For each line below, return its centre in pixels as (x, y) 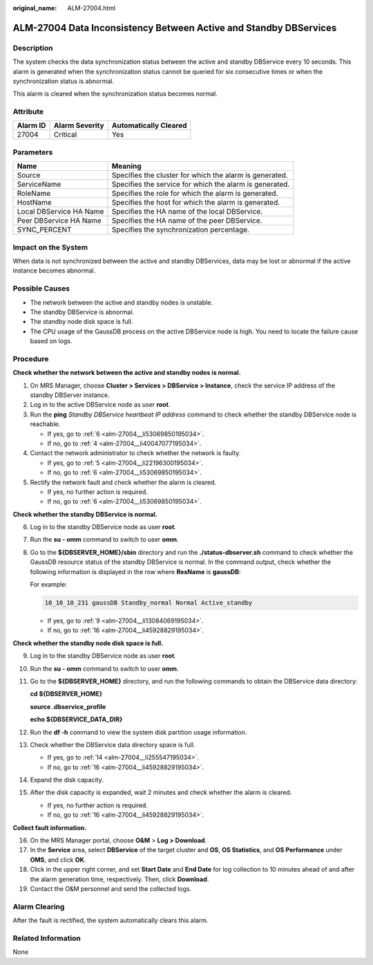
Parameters (33, 152)
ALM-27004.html (92, 8)
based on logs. (51, 341)
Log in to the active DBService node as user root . (100, 405)
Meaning (126, 166)
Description (33, 48)
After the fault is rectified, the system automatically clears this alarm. (111, 921)
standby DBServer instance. (70, 395)
